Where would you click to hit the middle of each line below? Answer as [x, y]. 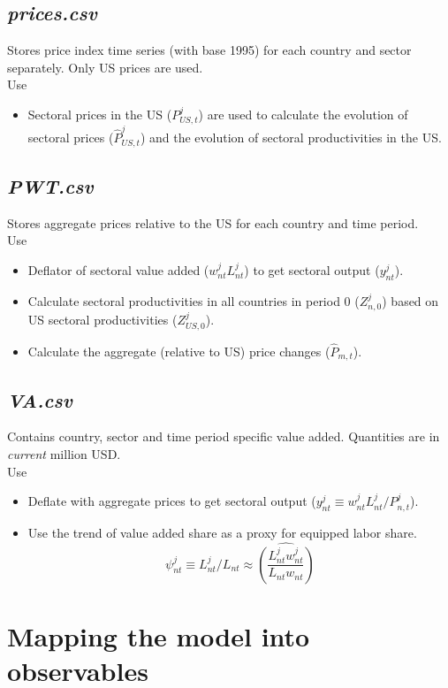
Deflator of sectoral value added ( [118, 269]
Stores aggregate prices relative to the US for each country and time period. [213, 222]
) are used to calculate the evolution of [303, 114]
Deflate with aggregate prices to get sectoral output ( [172, 501]
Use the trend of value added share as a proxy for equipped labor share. [222, 532]
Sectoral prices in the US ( [100, 114]
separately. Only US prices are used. [105, 67]
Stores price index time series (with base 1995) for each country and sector [209, 50]
